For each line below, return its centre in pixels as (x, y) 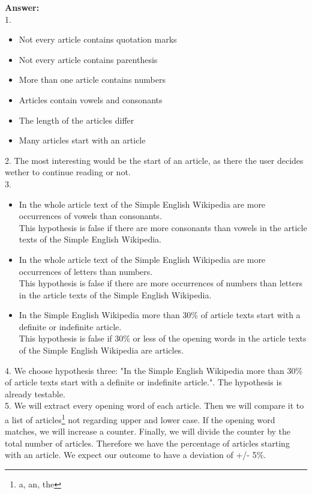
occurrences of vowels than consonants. (90, 216)
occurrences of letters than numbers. (86, 271)
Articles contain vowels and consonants (91, 99)
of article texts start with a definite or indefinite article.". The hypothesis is (143, 382)
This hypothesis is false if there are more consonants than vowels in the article (163, 227)
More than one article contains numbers (92, 80)
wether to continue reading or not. (68, 172)
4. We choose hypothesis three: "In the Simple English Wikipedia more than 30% (154, 370)
